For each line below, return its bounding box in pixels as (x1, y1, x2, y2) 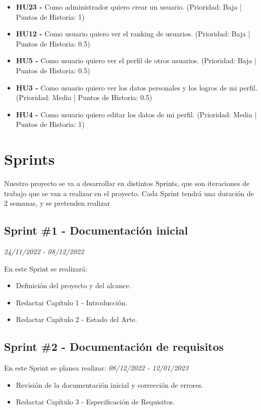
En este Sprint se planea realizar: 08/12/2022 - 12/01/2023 (4, 362, 189, 373)
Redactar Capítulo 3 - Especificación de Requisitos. (16, 396, 175, 407)
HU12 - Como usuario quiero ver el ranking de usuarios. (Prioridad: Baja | (16, 28, 250, 39)
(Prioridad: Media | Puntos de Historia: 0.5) (16, 92, 152, 103)
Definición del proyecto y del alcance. (16, 280, 131, 291)
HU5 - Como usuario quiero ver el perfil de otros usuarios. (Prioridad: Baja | (16, 55, 256, 66)
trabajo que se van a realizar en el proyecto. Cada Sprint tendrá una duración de (4, 188, 254, 198)
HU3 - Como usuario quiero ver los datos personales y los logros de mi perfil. (16, 82, 257, 93)
